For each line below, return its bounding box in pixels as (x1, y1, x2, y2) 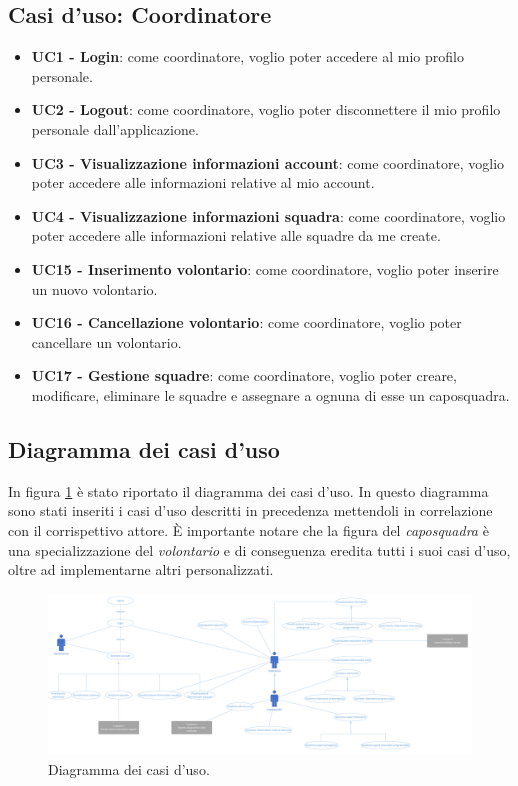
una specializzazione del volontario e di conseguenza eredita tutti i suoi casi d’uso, (8, 539, 511, 560)
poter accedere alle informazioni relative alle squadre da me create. (31, 225, 441, 246)
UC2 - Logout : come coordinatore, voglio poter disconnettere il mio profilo (31, 99, 501, 120)
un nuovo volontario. (31, 278, 158, 299)
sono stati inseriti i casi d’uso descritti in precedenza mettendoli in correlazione (8, 500, 493, 521)
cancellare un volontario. (31, 331, 182, 352)
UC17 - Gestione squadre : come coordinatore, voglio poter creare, (31, 365, 457, 386)
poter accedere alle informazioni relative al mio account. (31, 172, 375, 193)
